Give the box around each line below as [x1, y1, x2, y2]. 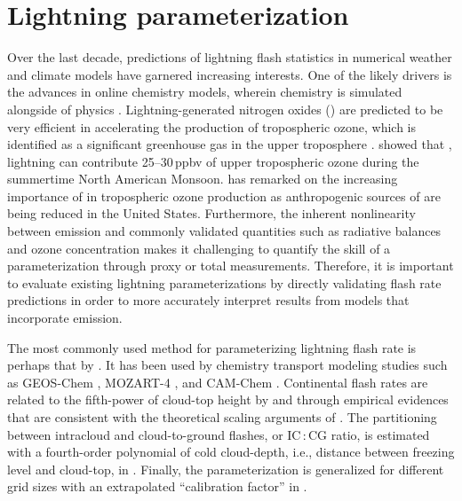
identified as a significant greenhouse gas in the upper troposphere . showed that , [7, 135, 452, 153]
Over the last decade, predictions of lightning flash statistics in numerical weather [7, 48, 452, 67]
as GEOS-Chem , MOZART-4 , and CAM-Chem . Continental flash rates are [7, 372, 428, 391]
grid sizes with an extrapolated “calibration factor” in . [7, 477, 307, 496]
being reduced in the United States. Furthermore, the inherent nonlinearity [7, 204, 416, 223]
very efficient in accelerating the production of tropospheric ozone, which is [7, 117, 417, 136]
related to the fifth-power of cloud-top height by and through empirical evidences [7, 390, 449, 409]
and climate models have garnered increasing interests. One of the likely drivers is [7, 65, 452, 83]
